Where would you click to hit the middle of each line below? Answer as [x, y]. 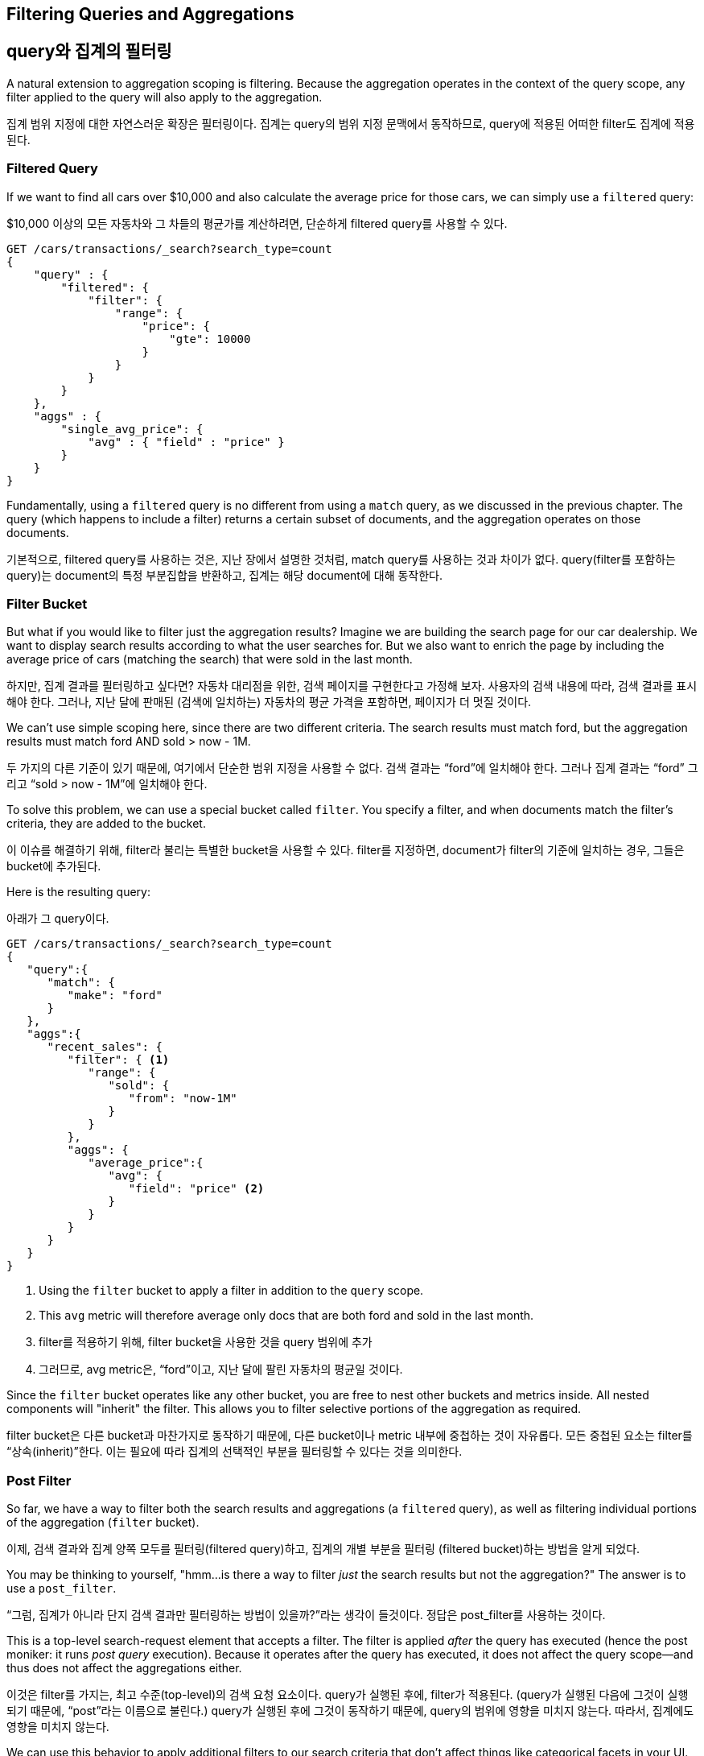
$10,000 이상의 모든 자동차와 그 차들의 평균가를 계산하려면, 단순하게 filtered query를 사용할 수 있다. [257, 223]
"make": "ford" [115, 996]
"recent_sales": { [105, 1047]
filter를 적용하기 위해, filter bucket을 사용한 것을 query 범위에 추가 [206, 1342]
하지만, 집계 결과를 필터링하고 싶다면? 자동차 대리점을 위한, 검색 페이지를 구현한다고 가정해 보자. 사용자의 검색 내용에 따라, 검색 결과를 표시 [352, 686]
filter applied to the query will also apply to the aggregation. [165, 97]
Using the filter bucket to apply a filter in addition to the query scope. [231, 1291]
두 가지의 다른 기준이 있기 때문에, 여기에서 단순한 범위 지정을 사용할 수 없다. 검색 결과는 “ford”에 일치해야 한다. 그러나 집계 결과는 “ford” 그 [352, 768]
